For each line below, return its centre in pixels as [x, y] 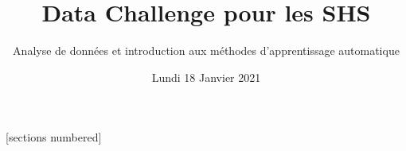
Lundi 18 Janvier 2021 [206, 77]
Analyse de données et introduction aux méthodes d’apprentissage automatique [206, 50]
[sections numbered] [54, 137]
